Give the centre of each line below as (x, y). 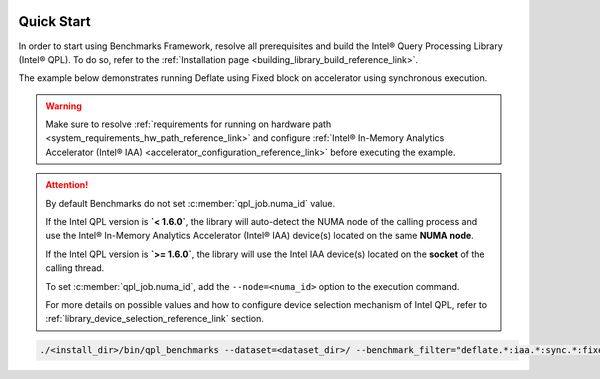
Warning (63, 106)
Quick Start (54, 21)
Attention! (67, 185)
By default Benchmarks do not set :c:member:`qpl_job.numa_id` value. (190, 203)
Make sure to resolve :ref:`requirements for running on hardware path (188, 124)
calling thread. (75, 268)
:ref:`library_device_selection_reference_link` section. (154, 319)
